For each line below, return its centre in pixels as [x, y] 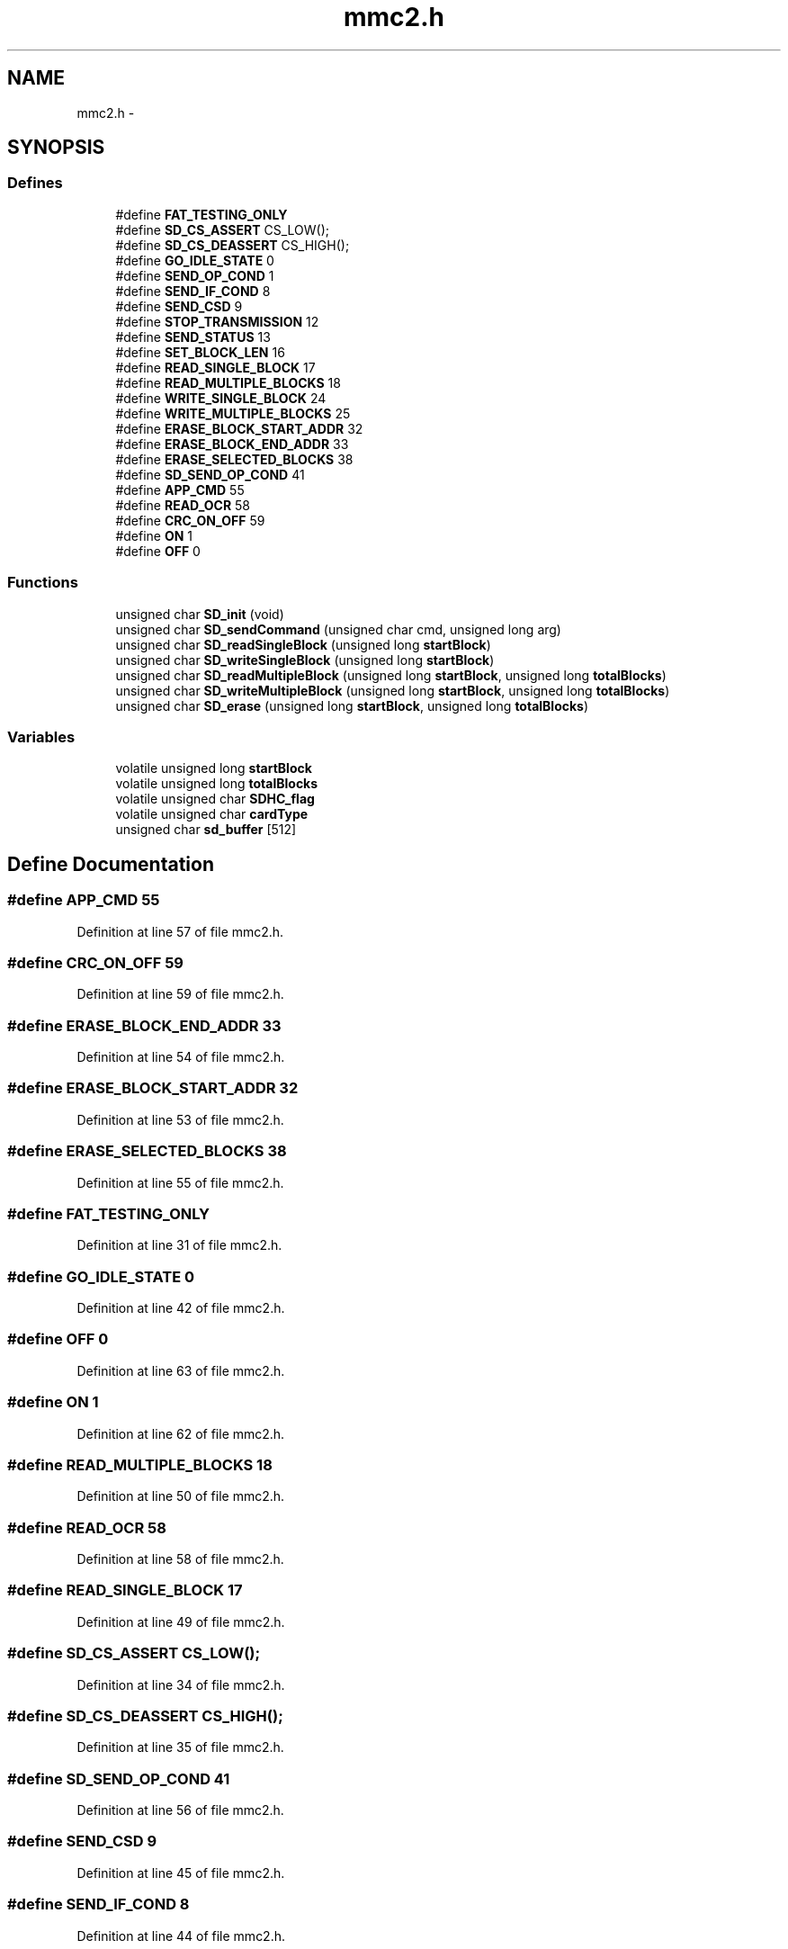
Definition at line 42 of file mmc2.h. [181, 1308]
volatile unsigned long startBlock [214, 768]
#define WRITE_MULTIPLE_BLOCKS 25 [233, 413]
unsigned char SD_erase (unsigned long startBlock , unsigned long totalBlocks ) [352, 705]
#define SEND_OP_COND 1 [195, 275]
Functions [43, 583]
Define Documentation [111, 864]
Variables [41, 736]
